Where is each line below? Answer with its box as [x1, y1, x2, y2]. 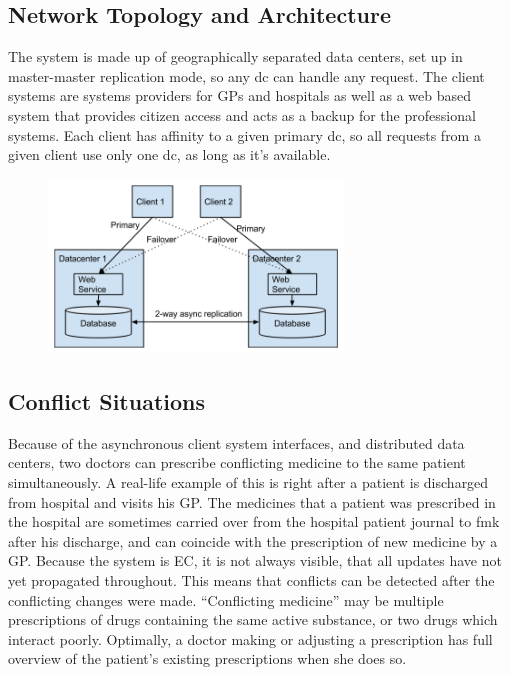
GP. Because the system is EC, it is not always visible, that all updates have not [8, 550, 502, 571]
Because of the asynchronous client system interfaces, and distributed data [8, 432, 465, 453]
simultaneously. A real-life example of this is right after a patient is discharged [8, 472, 489, 493]
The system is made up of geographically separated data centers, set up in [8, 46, 463, 67]
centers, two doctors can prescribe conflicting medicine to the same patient [8, 452, 466, 473]
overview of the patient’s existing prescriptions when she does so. [8, 648, 407, 669]
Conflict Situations [8, 386, 206, 417]
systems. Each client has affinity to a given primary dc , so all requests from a [8, 124, 481, 145]
